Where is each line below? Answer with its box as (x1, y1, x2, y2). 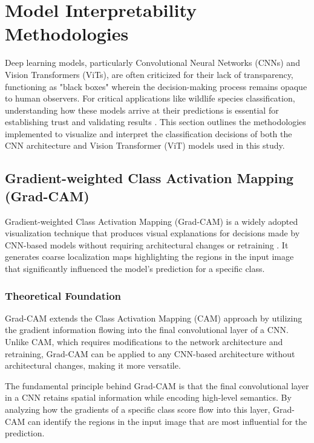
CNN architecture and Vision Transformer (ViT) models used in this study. (5, 139, 285, 152)
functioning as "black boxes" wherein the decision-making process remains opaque (5, 80, 307, 92)
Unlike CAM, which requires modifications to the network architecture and (5, 335, 283, 348)
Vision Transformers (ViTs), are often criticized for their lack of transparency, (5, 68, 293, 80)
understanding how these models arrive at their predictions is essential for (5, 103, 279, 116)
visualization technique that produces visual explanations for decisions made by (5, 227, 300, 239)
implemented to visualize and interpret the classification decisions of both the (5, 127, 292, 140)
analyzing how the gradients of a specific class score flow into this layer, (5, 403, 270, 415)
